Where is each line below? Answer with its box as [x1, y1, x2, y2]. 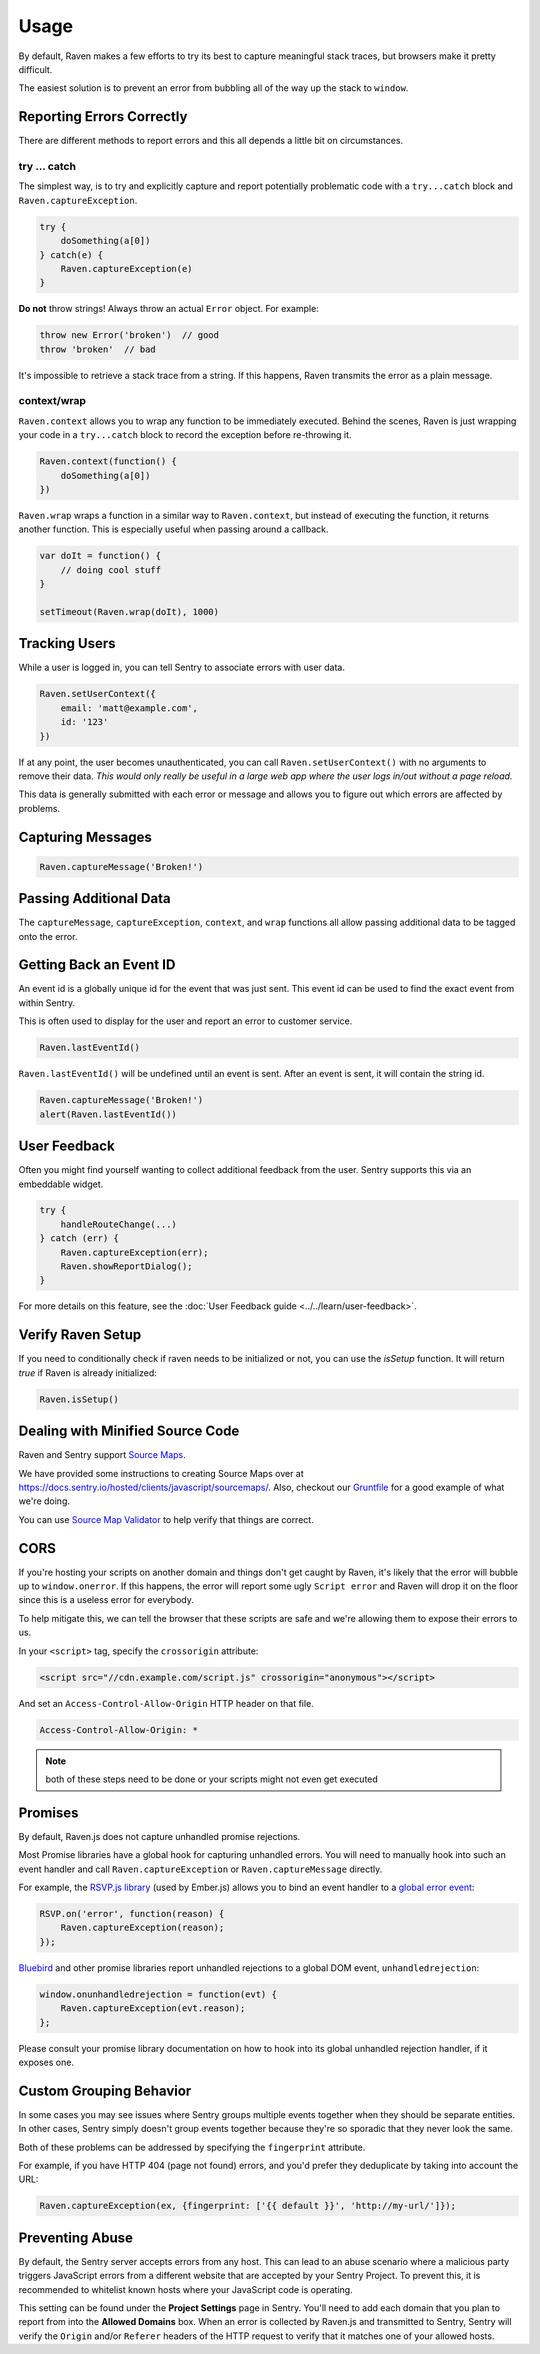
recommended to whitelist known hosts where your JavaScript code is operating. [18, 2283, 354, 2295]
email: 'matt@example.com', [60, 702, 199, 714]
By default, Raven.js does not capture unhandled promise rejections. [18, 1830, 301, 1842]
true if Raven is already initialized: [18, 1366, 157, 1379]
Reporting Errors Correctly [18, 108, 188, 125]
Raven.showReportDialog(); [60, 1261, 194, 1272]
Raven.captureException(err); [60, 1246, 209, 1258]
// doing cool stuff [60, 564, 162, 575]
